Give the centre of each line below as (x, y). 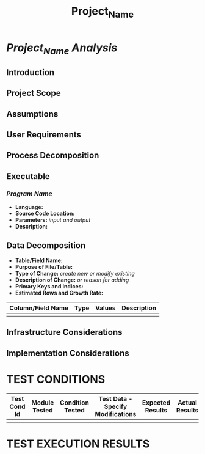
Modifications (116, 414)
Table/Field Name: (39, 260)
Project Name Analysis (62, 49)
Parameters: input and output (53, 220)
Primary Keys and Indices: (49, 286)
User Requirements (44, 135)
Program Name (30, 194)
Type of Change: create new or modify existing (75, 273)
